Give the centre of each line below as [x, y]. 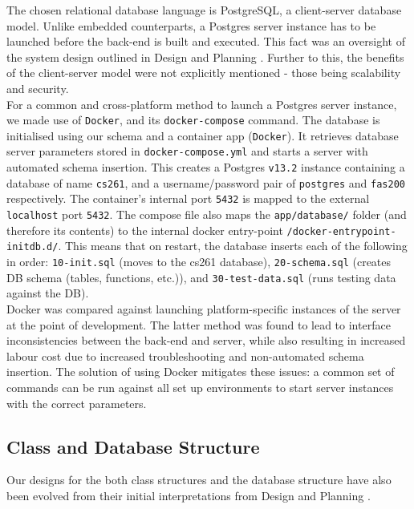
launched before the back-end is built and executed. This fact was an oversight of [206, 41]
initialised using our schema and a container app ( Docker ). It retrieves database [203, 135]
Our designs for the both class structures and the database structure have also [199, 480]
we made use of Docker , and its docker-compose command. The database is [193, 120]
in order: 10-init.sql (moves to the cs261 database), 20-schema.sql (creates [199, 262]
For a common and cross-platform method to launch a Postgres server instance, [202, 104]
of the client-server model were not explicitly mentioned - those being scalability [204, 73]
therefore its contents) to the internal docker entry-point [145, 230]
